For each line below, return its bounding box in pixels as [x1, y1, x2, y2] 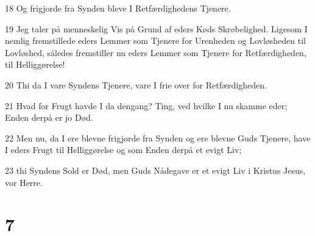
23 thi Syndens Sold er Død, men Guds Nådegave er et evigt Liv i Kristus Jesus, [5, 163, 306, 176]
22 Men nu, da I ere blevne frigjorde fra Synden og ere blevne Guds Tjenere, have [5, 131, 311, 144]
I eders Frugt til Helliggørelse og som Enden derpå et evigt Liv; [5, 143, 242, 156]
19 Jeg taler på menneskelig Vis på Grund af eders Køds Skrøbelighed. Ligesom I [5, 22, 308, 35]
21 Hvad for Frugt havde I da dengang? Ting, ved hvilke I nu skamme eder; [5, 99, 288, 112]
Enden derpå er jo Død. [5, 111, 93, 124]
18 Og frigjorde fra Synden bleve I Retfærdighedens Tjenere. [5, 2, 231, 14]
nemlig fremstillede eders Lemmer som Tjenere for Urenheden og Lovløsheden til [5, 34, 306, 47]
